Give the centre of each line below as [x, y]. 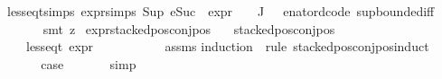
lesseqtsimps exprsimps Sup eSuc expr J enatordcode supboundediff [221, 11]
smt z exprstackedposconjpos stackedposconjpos [189, 28]
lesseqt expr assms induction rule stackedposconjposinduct [227, 46]
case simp [89, 63]
